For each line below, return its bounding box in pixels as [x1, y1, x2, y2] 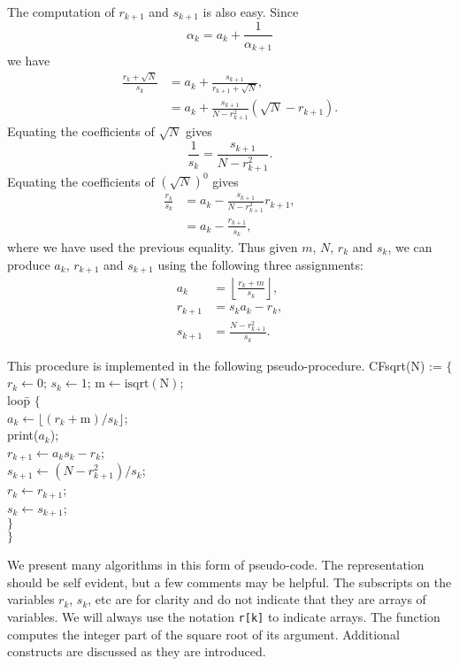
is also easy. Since [203, 3, 299, 20]
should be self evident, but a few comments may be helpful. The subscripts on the [7, 572, 452, 591]
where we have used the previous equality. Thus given [7, 238, 298, 256]
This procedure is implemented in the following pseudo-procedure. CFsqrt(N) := [7, 356, 442, 374]
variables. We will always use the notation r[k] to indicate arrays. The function [7, 607, 440, 625]
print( [7, 425, 39, 444]
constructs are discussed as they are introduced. [7, 642, 266, 661]
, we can [387, 238, 432, 256]
